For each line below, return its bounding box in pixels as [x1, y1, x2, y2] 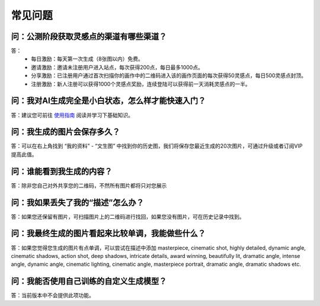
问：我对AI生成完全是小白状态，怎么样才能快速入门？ [11, 95, 206, 106]
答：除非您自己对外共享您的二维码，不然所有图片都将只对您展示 [11, 181, 167, 189]
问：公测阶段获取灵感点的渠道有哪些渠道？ [11, 31, 167, 42]
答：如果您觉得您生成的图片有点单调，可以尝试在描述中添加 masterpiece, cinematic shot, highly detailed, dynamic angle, [11, 244, 306, 251]
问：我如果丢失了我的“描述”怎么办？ [11, 197, 145, 208]
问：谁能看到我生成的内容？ [11, 166, 113, 176]
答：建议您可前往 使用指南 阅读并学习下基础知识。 [11, 111, 133, 119]
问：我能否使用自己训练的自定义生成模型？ [11, 276, 167, 286]
